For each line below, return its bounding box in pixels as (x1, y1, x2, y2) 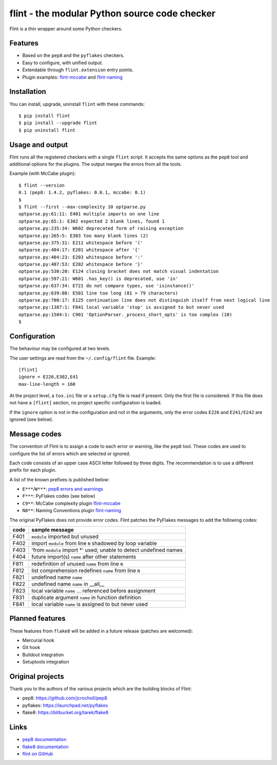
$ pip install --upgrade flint (18, 120, 97, 126)
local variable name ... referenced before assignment (31, 587, 156, 595)
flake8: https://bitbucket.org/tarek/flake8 (22, 710, 109, 716)
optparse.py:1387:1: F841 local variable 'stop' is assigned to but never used (18, 304, 224, 310)
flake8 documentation (22, 743, 69, 750)
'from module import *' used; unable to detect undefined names (31, 546, 183, 554)
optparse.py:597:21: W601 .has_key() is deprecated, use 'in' (18, 276, 179, 282)
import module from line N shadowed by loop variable (31, 540, 157, 547)
